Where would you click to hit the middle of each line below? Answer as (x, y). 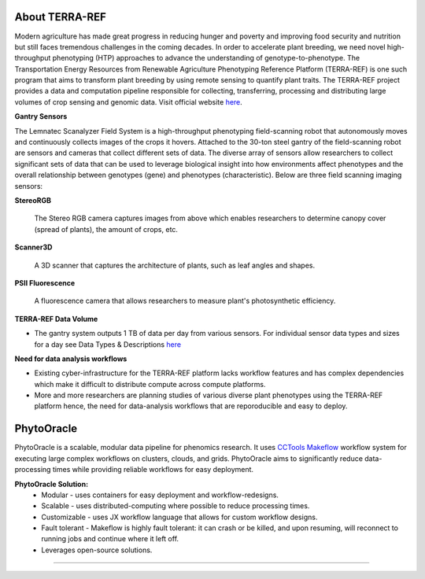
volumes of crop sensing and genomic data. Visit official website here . (129, 101)
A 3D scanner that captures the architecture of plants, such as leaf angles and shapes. (174, 265)
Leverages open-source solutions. (97, 550)
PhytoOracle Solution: (52, 484)
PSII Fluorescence (45, 282)
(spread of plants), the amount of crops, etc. (106, 229)
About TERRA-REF (60, 17)
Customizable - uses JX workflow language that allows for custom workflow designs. (179, 517)
